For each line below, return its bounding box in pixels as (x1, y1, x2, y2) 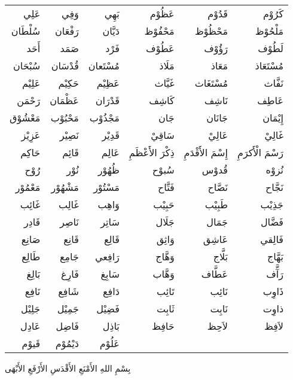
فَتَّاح (157, 180, 175, 194)
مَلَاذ (159, 59, 175, 72)
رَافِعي (94, 250, 120, 263)
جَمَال (206, 215, 228, 229)
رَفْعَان (55, 24, 79, 38)
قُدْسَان (51, 59, 79, 72)
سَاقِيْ (151, 128, 175, 142)
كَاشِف (149, 93, 175, 107)
